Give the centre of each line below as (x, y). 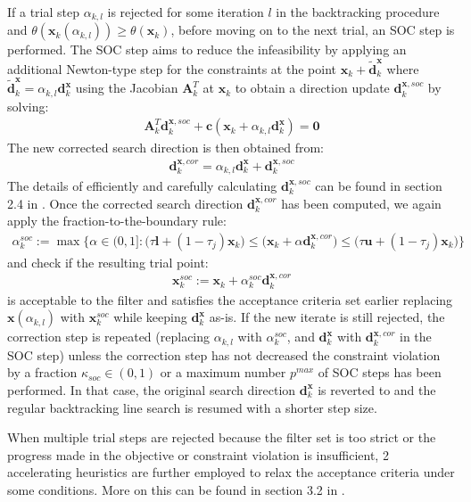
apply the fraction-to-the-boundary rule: (117, 221)
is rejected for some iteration (186, 12)
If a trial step (44, 12)
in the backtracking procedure (358, 12)
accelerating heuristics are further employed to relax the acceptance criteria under (231, 472)
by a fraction (42, 372)
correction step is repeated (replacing (109, 337)
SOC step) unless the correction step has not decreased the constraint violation (224, 354)
